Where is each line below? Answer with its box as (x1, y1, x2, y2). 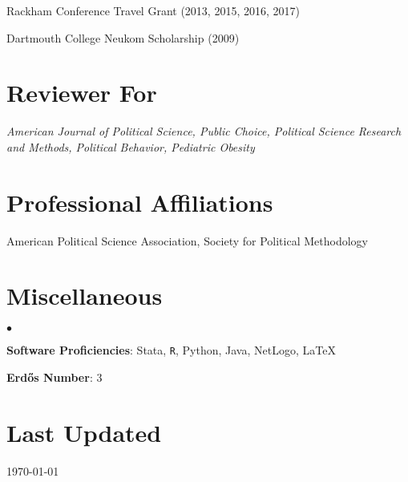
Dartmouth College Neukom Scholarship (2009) (6, 29, 240, 46)
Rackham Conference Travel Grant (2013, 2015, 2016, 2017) (6, 2, 300, 18)
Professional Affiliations (6, 185, 273, 218)
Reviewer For (6, 76, 157, 109)
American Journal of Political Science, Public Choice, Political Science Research (6, 123, 402, 140)
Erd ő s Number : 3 (6, 369, 103, 385)
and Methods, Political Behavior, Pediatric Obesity (6, 138, 255, 155)
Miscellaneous (6, 279, 163, 312)
